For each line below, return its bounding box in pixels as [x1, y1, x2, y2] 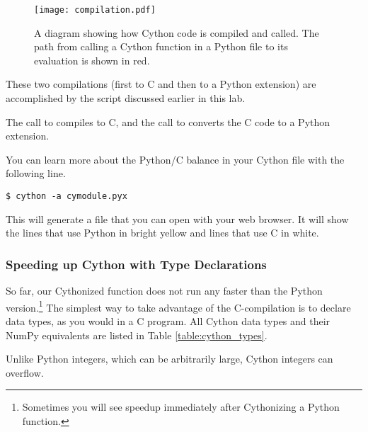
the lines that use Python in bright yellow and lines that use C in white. [6, 225, 319, 240]
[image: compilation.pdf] [34, 5, 156, 15]
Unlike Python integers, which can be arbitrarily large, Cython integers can [6, 351, 333, 366]
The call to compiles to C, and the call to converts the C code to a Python [6, 114, 330, 129]
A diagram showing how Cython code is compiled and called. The [34, 25, 319, 40]
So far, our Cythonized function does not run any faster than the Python [6, 283, 323, 298]
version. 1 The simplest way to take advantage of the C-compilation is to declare [6, 297, 351, 314]
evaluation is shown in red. [34, 52, 150, 67]
